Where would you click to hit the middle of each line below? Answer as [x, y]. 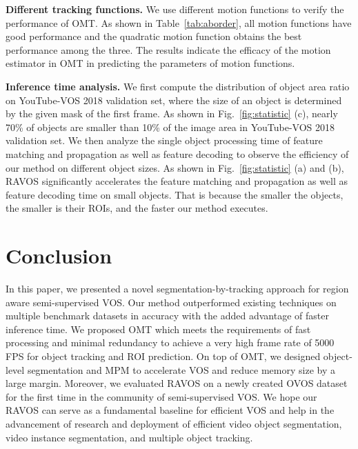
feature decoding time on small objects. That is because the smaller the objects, [175, 194]
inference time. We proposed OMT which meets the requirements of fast [158, 329]
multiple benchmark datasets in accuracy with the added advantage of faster [167, 316]
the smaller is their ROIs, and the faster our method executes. [137, 208]
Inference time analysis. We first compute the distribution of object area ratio [178, 86]
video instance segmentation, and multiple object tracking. [129, 437]
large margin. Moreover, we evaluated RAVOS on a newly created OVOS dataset [177, 383]
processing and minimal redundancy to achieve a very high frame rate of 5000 [170, 342]
